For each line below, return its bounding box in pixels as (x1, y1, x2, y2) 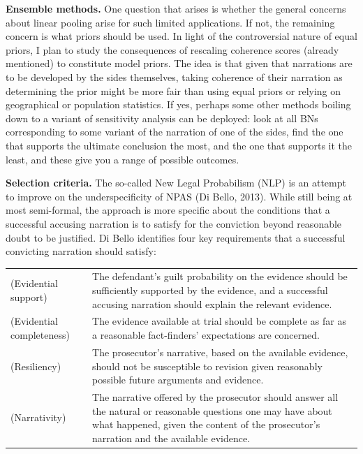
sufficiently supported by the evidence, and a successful (92, 283, 328, 298)
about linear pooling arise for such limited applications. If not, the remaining (6, 15, 335, 29)
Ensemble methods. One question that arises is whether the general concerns (6, 1, 346, 15)
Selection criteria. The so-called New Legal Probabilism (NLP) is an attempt (6, 175, 346, 190)
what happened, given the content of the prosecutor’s (92, 417, 320, 432)
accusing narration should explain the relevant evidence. (92, 296, 332, 311)
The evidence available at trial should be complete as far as (92, 314, 346, 328)
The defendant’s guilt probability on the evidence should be (92, 269, 348, 284)
